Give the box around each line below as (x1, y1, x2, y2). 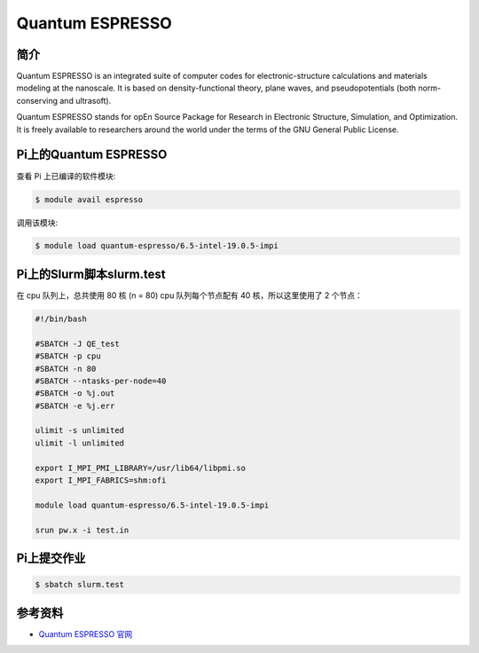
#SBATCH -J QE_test (35, 338, 120, 349)
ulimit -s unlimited (35, 426, 124, 436)
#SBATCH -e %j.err (35, 400, 115, 411)
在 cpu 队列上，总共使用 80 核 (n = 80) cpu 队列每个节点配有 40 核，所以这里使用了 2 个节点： (16, 289, 364, 301)
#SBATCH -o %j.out (35, 389, 115, 398)
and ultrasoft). (59, 95, 112, 106)
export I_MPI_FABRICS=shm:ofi (35, 476, 167, 485)
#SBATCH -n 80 (35, 364, 97, 374)
